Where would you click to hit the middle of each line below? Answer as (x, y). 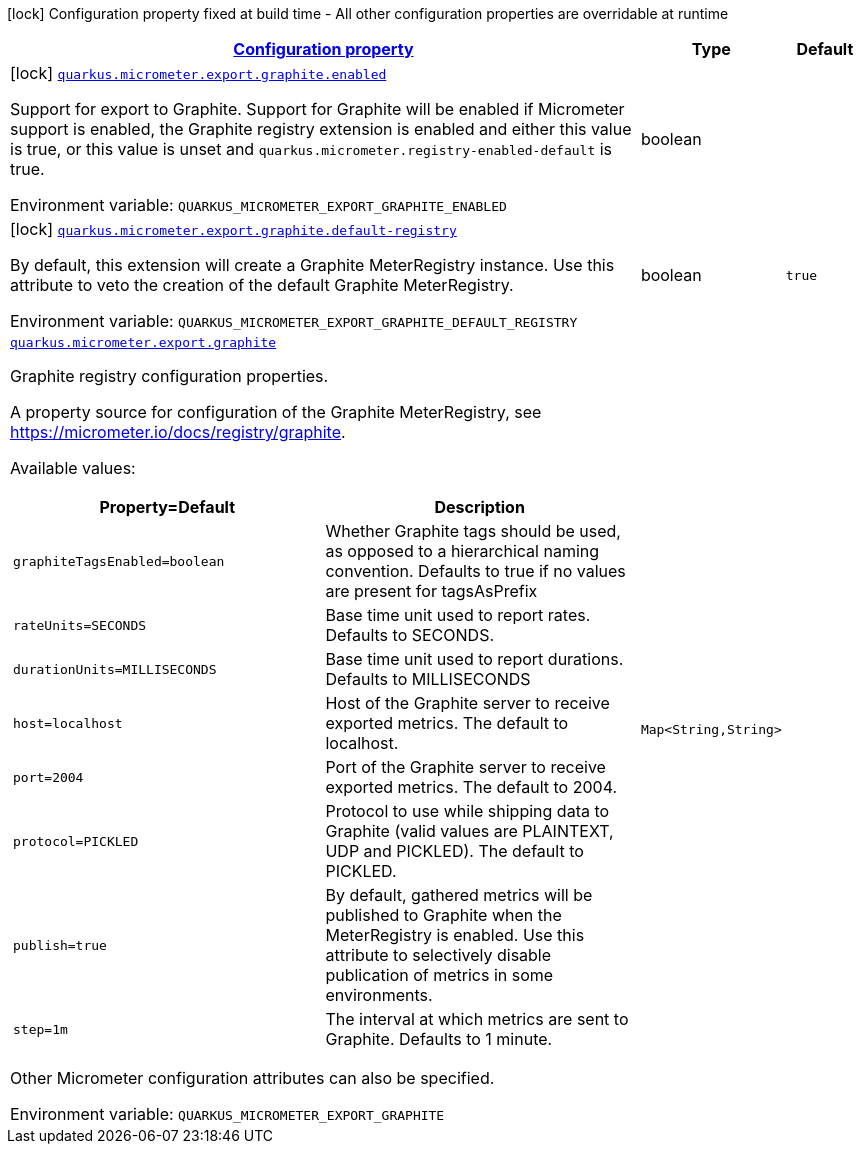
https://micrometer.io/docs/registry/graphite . (178, 432)
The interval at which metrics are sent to (477, 1019)
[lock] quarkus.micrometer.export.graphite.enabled (198, 73)
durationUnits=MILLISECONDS (115, 669)
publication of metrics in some (439, 975)
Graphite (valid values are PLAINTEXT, (469, 831)
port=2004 (48, 777)
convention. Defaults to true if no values (475, 571)
